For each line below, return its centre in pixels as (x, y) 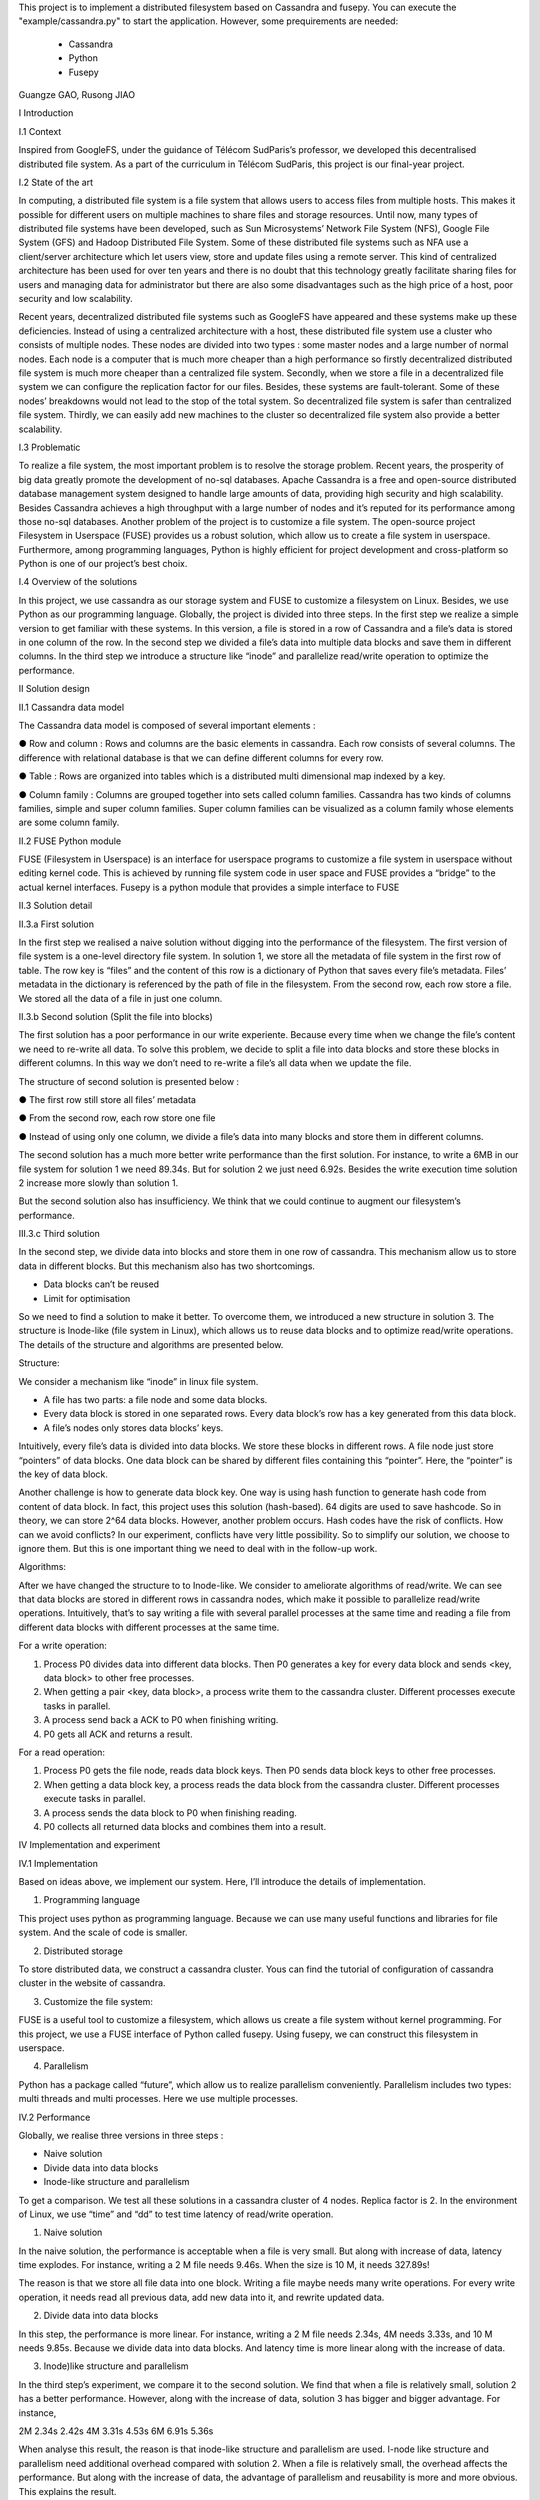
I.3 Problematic (49, 447)
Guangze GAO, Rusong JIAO (76, 94)
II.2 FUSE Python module (70, 841)
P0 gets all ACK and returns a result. (118, 1734)
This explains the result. (67, 2491)
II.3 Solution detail (55, 906)
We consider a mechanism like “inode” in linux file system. (138, 1381)
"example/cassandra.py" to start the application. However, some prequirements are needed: (208, 21)
